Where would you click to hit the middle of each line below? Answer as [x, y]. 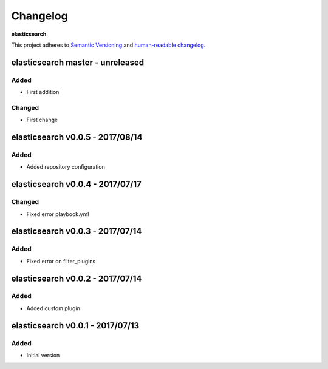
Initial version [43, 356]
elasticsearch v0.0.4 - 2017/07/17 [77, 184]
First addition [43, 92]
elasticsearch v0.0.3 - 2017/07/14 [77, 232]
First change [42, 120]
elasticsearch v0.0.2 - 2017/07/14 [77, 278]
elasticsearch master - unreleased [78, 62]
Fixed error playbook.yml [58, 214]
